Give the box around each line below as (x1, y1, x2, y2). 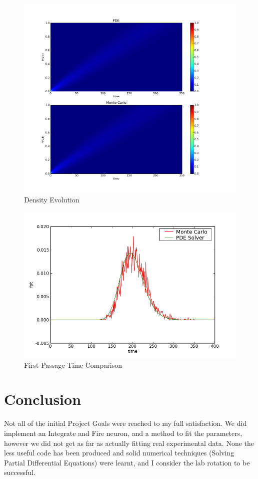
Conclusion (4, 389, 81, 409)
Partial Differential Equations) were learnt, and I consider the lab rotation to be (4, 457, 250, 467)
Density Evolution (24, 194, 79, 204)
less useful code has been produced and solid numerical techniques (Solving (4, 447, 234, 458)
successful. (4, 467, 35, 477)
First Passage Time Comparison (24, 359, 122, 370)
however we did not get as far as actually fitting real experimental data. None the (4, 437, 254, 448)
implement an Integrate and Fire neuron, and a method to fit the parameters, (4, 427, 242, 438)
